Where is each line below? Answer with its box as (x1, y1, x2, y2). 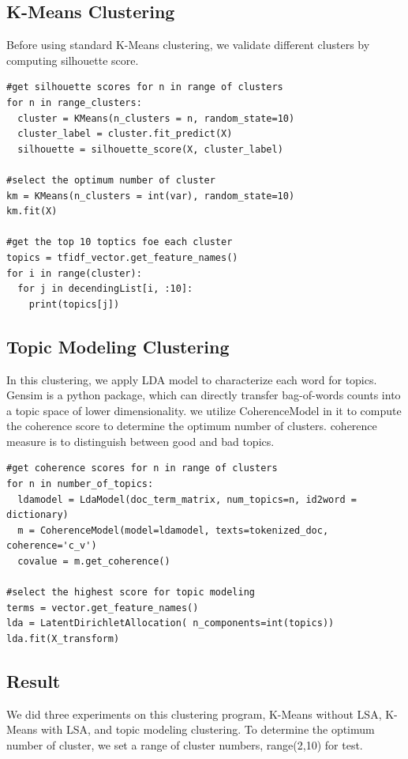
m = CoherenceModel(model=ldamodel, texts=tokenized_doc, (17, 524, 329, 536)
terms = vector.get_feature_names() (6, 602, 199, 614)
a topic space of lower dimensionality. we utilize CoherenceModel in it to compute (6, 402, 402, 418)
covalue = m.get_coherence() (17, 556, 170, 568)
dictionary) (6, 509, 69, 521)
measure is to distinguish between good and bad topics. (6, 432, 275, 449)
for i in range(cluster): (6, 267, 142, 279)
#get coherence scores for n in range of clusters (6, 463, 278, 474)
